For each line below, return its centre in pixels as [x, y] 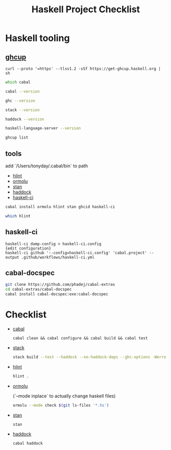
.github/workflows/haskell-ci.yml [58, 257]
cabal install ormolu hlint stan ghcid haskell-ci [60, 207]
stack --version [22, 110]
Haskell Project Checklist [86, 9]
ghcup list [17, 138]
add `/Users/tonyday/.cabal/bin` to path [47, 166]
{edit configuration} [28, 248]
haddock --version [25, 119]
